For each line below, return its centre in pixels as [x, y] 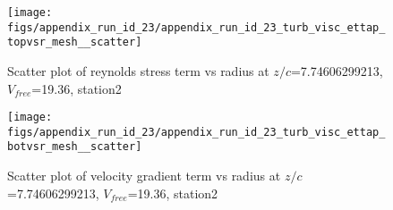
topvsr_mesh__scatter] [75, 42]
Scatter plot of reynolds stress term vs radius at [138, 70]
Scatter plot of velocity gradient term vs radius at [144, 176]
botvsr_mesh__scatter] [75, 147]
